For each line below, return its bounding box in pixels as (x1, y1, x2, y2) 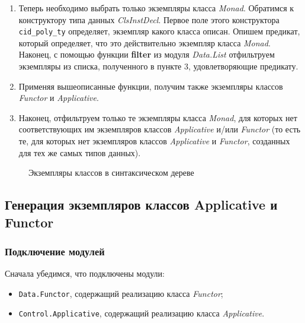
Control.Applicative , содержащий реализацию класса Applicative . (18, 307, 265, 319)
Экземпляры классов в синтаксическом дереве (28, 166, 194, 179)
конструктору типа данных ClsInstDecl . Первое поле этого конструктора (18, 13, 280, 26)
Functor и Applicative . (18, 91, 99, 104)
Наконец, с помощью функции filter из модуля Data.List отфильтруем (18, 48, 275, 61)
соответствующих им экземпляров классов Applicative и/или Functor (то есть (18, 123, 301, 135)
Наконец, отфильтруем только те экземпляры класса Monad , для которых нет (18, 111, 297, 123)
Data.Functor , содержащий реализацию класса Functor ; (18, 287, 223, 299)
